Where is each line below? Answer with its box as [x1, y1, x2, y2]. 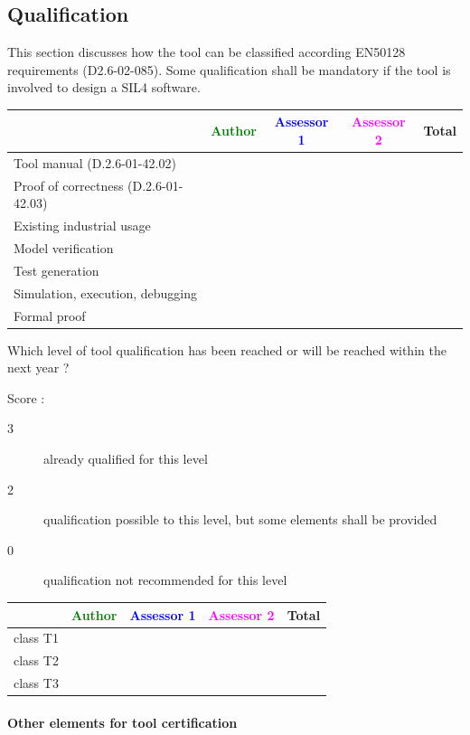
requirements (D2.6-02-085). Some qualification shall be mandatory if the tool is [7, 60, 451, 79]
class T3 [14, 674, 59, 693]
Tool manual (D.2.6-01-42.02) [14, 153, 176, 172]
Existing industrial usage [14, 216, 151, 235]
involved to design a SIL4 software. [7, 78, 201, 97]
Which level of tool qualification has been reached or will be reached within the [7, 340, 446, 359]
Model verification [14, 239, 114, 258]
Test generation [14, 260, 99, 279]
